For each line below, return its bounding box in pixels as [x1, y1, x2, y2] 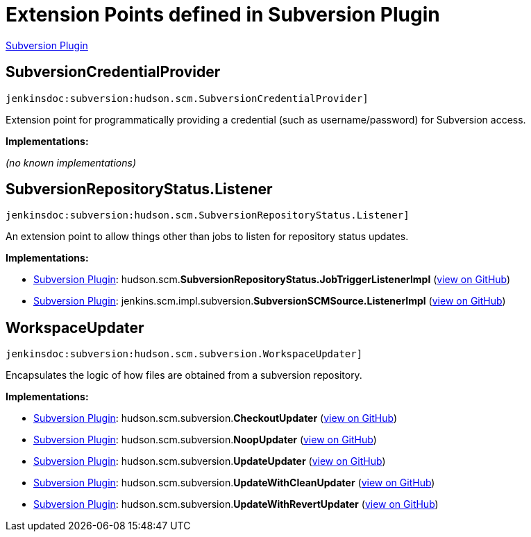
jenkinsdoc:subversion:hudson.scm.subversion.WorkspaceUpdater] [6, 348, 363, 360]
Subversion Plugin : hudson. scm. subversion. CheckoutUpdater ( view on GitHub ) [33, 412, 398, 425]
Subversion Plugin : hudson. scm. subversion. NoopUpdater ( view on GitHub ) [33, 434, 377, 446]
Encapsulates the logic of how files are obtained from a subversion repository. [6, 369, 362, 382]
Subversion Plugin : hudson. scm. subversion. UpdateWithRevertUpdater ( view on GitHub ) [33, 498, 439, 511]
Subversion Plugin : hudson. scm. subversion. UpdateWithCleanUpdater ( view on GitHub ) [33, 477, 435, 489]
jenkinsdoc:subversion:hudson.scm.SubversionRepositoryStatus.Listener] [6, 210, 410, 221]
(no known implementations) [6, 156, 137, 169]
